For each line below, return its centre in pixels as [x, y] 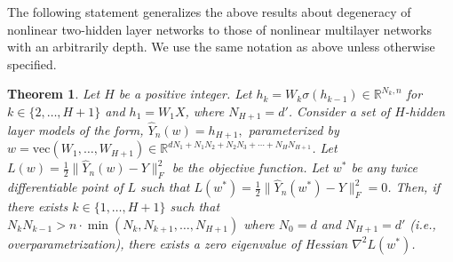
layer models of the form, [75, 129]
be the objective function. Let [250, 167]
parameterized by [294, 129]
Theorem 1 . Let [54, 94]
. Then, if [413, 187]
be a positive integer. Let [185, 94]
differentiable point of [65, 187]
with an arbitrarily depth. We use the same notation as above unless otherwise [221, 47]
